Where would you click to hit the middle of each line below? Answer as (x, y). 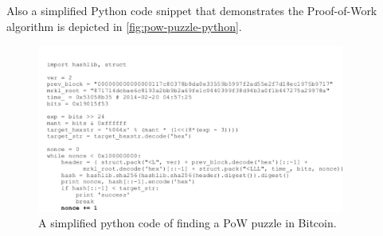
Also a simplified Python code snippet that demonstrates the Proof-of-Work (192, 10)
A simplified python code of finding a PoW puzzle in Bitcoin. (188, 223)
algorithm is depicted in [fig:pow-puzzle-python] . (124, 26)
